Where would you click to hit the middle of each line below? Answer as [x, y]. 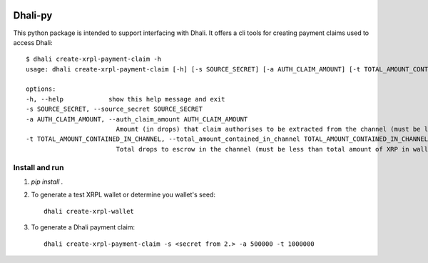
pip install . [47, 182]
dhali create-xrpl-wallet [89, 211]
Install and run [39, 167]
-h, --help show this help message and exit [126, 99]
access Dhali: [33, 42]
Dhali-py [33, 15]
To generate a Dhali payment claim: [83, 227]
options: [41, 89]
